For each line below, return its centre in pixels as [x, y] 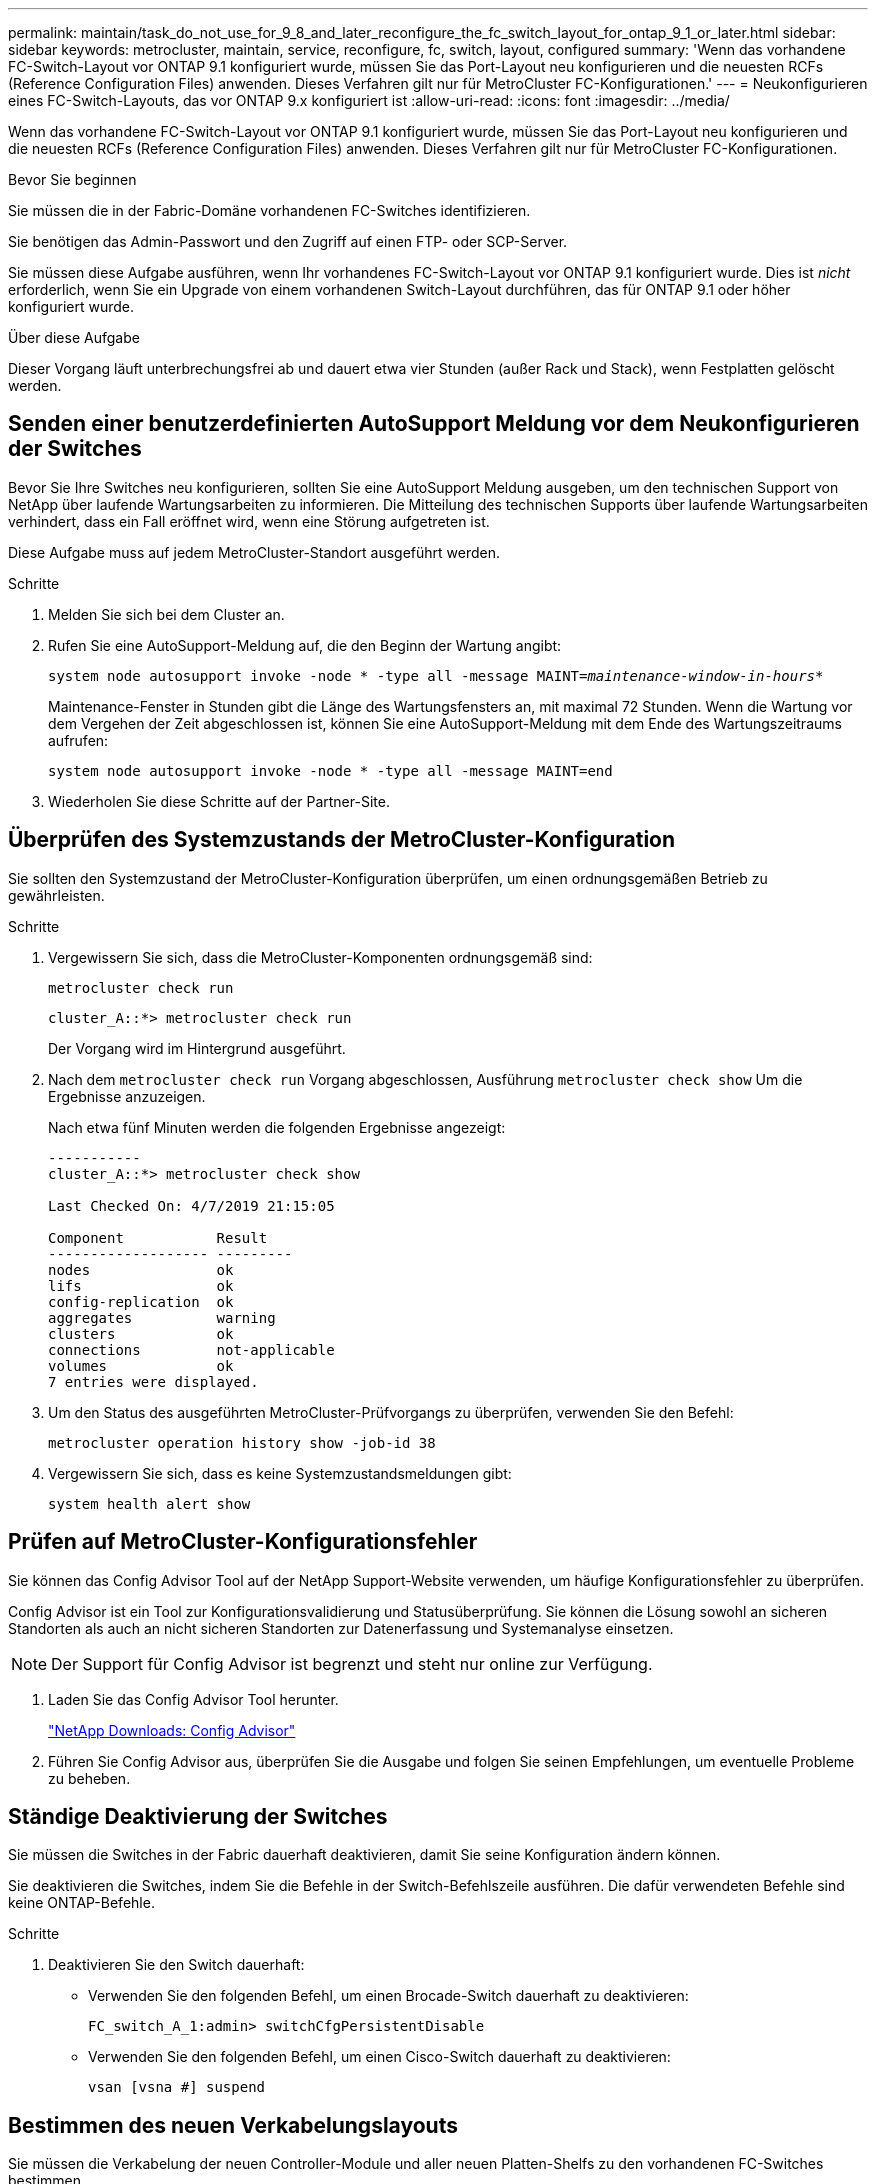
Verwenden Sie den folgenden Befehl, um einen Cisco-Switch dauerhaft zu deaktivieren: [379, 2057]
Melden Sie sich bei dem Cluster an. [166, 614]
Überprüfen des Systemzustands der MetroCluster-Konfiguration [342, 840]
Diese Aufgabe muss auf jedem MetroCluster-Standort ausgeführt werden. [254, 552]
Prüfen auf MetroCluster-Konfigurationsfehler [243, 1542]
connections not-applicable [191, 1349]
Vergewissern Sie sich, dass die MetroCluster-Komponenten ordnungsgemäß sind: [320, 957]
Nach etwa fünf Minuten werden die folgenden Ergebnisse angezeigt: [277, 1127]
